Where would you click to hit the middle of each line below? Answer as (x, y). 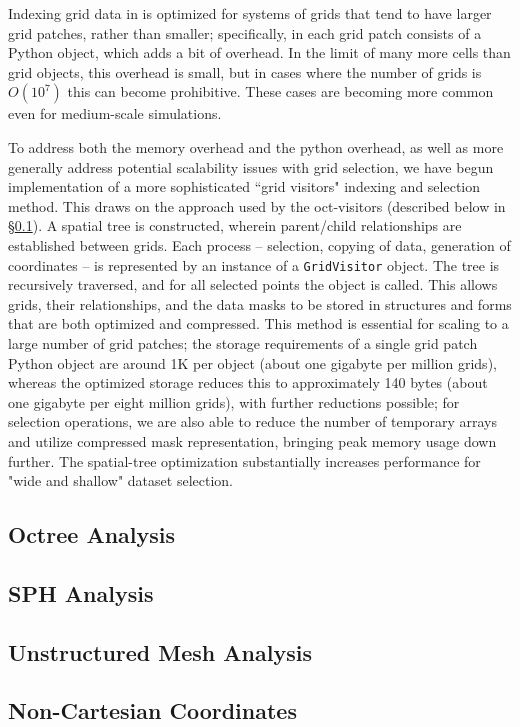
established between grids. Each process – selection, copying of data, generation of (259, 244)
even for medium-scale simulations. (115, 113)
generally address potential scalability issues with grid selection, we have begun (251, 166)
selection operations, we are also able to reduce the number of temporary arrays (253, 421)
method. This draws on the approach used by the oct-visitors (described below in (257, 205)
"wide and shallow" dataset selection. (120, 480)
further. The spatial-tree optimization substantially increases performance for (244, 460)
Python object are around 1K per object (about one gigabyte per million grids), (252, 362)
